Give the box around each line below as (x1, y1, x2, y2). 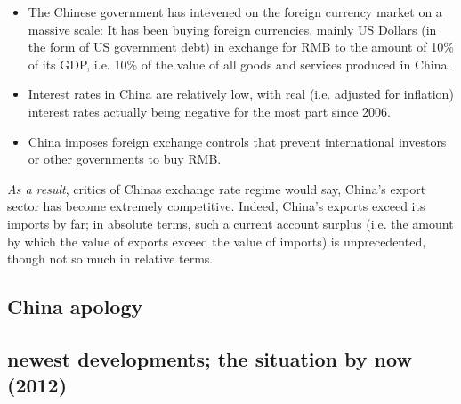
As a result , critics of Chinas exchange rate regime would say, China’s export (7, 179, 426, 198)
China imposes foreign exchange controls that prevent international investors (28, 132, 447, 150)
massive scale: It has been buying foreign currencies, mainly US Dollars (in (28, 20, 437, 38)
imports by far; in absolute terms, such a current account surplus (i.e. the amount (7, 214, 454, 232)
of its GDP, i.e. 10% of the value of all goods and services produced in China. (28, 54, 451, 73)
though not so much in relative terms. (7, 249, 214, 268)
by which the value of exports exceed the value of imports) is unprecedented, (7, 231, 426, 250)
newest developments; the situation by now (7, 344, 412, 372)
